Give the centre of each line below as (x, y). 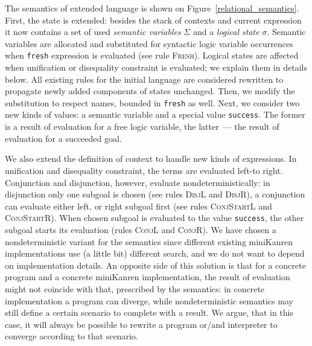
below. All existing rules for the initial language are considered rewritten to (144, 79)
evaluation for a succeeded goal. (63, 138)
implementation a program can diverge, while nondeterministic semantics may (149, 300)
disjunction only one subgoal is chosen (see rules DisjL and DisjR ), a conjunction (155, 194)
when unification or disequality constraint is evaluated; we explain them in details (156, 67)
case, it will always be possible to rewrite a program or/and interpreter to (141, 324)
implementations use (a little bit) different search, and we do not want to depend (155, 253)
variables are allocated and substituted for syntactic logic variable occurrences (149, 43)
